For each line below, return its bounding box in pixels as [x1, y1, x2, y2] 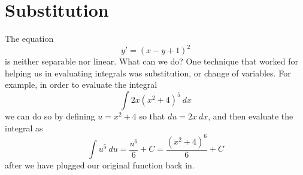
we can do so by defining [5, 110, 95, 122]
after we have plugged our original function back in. [5, 159, 195, 171]
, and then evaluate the [208, 110, 293, 122]
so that [139, 110, 165, 122]
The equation [5, 32, 54, 45]
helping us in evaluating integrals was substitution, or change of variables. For [5, 66, 291, 79]
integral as [5, 121, 43, 134]
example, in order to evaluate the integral [5, 78, 157, 91]
